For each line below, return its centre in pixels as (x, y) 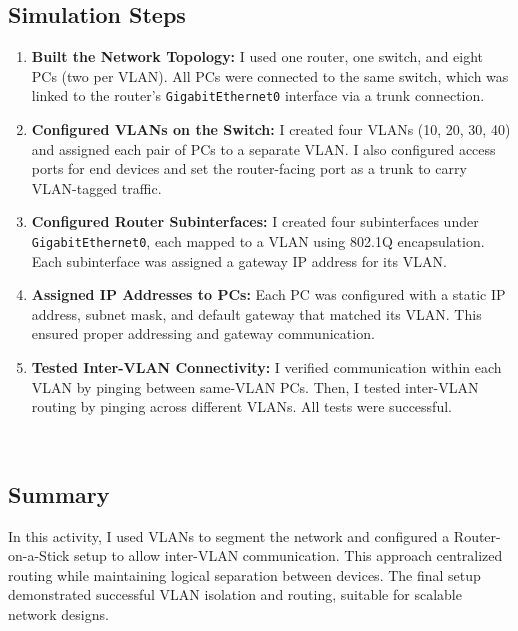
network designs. (58, 614)
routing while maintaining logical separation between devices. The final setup (244, 574)
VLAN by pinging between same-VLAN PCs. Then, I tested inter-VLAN (255, 386)
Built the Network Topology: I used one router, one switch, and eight (257, 56)
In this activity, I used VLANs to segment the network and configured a (229, 535)
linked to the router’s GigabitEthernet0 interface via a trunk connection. (258, 95)
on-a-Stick (39, 555)
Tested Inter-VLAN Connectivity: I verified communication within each (266, 367)
